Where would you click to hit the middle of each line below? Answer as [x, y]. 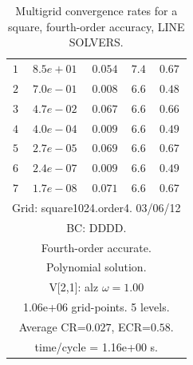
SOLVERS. [96, 42]
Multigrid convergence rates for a [96, 10]
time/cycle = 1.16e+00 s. [96, 346]
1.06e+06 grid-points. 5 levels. [96, 307]
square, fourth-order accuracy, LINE [96, 26]
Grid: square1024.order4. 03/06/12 [96, 207]
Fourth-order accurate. [96, 247]
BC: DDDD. [96, 227]
